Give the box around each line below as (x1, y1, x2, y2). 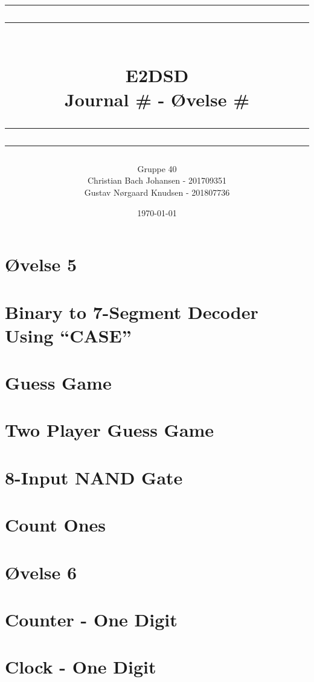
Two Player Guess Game (5, 417, 214, 442)
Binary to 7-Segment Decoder (5, 299, 258, 324)
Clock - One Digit (5, 654, 156, 679)
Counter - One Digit (5, 606, 178, 631)
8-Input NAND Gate (5, 465, 183, 489)
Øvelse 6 (5, 559, 77, 584)
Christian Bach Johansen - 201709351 (87, 174, 227, 187)
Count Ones (5, 512, 106, 537)
